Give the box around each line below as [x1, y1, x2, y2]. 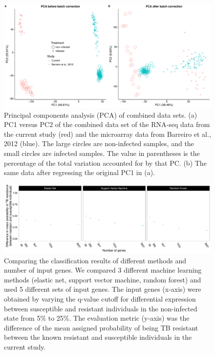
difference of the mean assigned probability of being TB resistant [4, 322, 198, 332]
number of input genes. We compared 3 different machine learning [4, 265, 202, 275]
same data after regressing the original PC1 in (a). [4, 167, 155, 177]
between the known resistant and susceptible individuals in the [4, 332, 192, 342]
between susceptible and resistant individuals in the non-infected [4, 303, 197, 313]
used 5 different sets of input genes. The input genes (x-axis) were [4, 284, 201, 294]
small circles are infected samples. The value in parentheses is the [4, 148, 200, 158]
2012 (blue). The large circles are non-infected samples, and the [4, 138, 194, 149]
